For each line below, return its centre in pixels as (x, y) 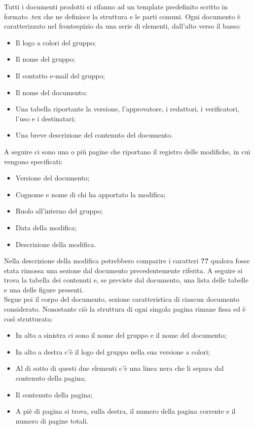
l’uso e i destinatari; (46, 118)
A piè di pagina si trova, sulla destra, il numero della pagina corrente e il (126, 411)
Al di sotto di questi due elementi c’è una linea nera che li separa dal (120, 368)
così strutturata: (29, 318)
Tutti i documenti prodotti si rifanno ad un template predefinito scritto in (116, 6)
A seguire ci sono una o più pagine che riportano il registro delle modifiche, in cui (127, 151)
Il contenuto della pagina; (54, 394)
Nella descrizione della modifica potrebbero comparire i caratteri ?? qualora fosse (127, 261)
